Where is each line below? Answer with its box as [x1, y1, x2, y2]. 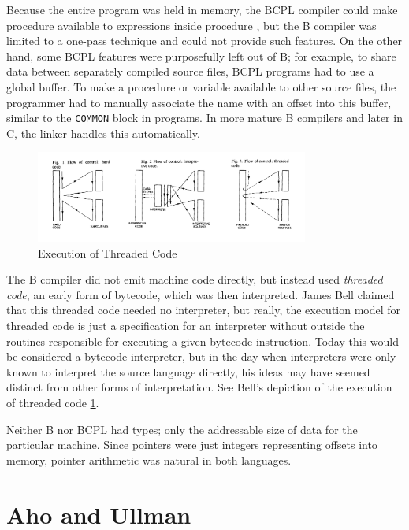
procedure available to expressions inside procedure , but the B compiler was [6, 17, 377, 33]
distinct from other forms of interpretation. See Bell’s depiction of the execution [6, 379, 392, 395]
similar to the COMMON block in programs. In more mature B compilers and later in [6, 109, 403, 126]
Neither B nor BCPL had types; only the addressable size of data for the [6, 421, 358, 437]
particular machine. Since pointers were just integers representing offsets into [6, 436, 377, 453]
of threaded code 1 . [6, 394, 99, 410]
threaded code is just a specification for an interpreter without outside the [6, 317, 365, 333]
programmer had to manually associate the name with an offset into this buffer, [6, 94, 392, 110]
